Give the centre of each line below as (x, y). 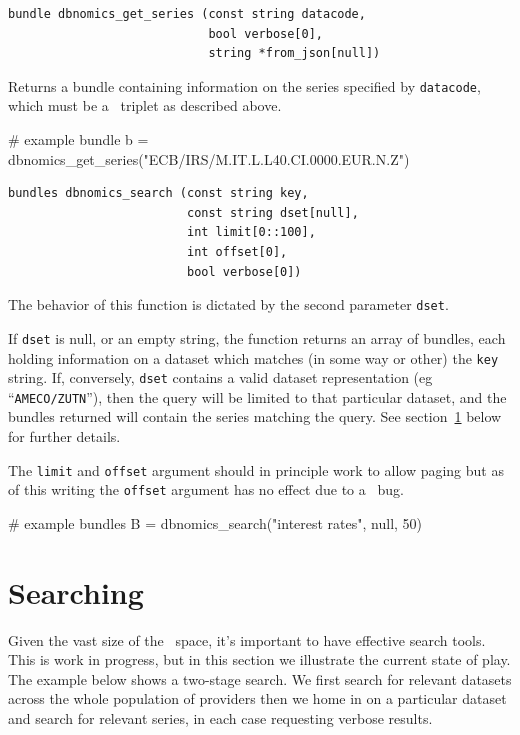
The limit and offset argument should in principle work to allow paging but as (256, 469)
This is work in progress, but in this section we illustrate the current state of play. (259, 659)
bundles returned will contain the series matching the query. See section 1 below (255, 416)
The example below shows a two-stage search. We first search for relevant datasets (260, 678)
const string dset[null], (272, 212)
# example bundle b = (78, 139)
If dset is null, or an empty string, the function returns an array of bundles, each (257, 337)
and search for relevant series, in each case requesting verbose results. (220, 718)
